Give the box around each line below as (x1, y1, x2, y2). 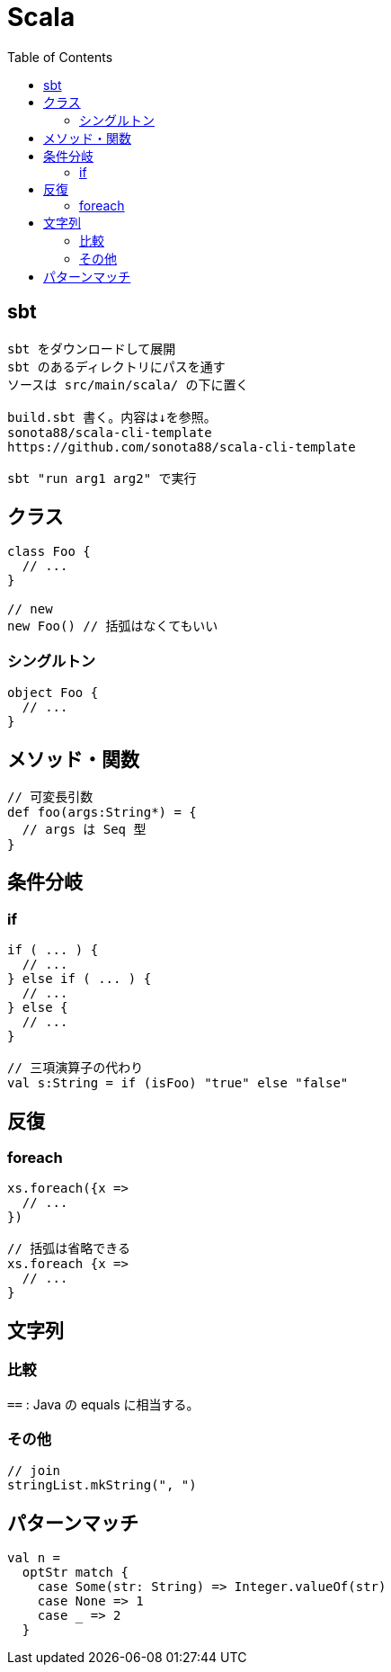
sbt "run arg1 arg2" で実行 (7, 470, 197, 486)
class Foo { (7, 544, 91, 559)
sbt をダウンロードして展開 (7, 341, 176, 356)
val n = (7, 1551, 61, 1566)
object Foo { (7, 685, 99, 701)
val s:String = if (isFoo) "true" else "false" (7, 1076, 349, 1091)
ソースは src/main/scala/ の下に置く (7, 377, 249, 392)
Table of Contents (7, 49, 113, 65)
